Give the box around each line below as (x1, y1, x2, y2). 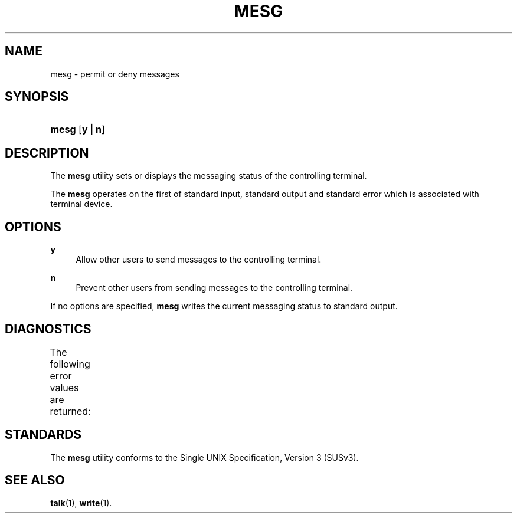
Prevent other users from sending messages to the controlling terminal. (76, 283, 353, 293)
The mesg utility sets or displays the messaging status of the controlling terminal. (50, 171, 367, 181)
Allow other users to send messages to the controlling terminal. (76, 254, 322, 265)
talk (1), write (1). (50, 497, 112, 508)
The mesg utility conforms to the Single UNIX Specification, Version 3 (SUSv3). (50, 452, 359, 463)
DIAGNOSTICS (5, 321, 91, 336)
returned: (50, 405, 91, 417)
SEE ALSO (5, 473, 65, 488)
